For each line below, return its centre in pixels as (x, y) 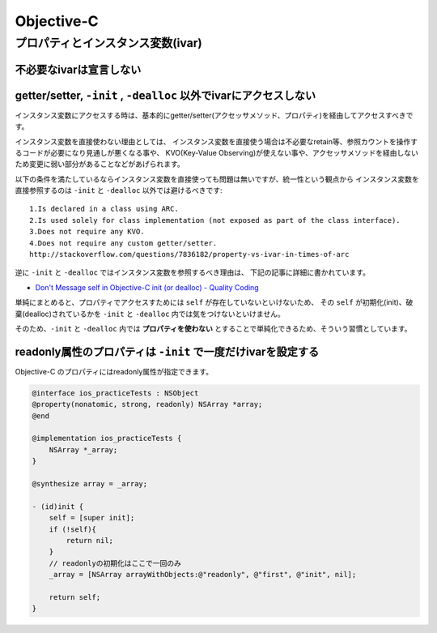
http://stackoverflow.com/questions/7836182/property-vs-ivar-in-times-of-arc (189, 254)
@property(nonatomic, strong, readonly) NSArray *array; (147, 404)
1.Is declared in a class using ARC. (104, 209)
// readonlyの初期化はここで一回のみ (115, 563)
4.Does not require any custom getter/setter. (123, 243)
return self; (75, 597)
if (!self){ (73, 529)
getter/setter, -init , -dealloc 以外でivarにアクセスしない (165, 95)
